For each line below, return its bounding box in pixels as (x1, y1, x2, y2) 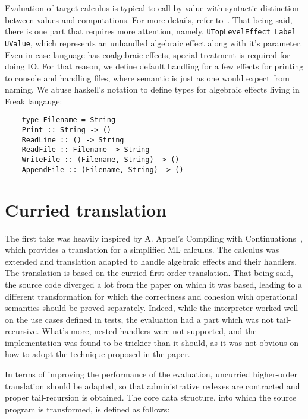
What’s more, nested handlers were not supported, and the (42, 325, 257, 337)
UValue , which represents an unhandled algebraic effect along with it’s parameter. (5, 36, 303, 49)
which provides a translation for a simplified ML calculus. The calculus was (5, 243, 279, 256)
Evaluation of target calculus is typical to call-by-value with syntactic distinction (5, 2, 299, 14)
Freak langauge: (5, 94, 62, 107)
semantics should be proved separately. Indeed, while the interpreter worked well (5, 301, 298, 314)
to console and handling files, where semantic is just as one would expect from (5, 71, 290, 84)
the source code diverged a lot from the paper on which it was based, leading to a (5, 278, 303, 290)
